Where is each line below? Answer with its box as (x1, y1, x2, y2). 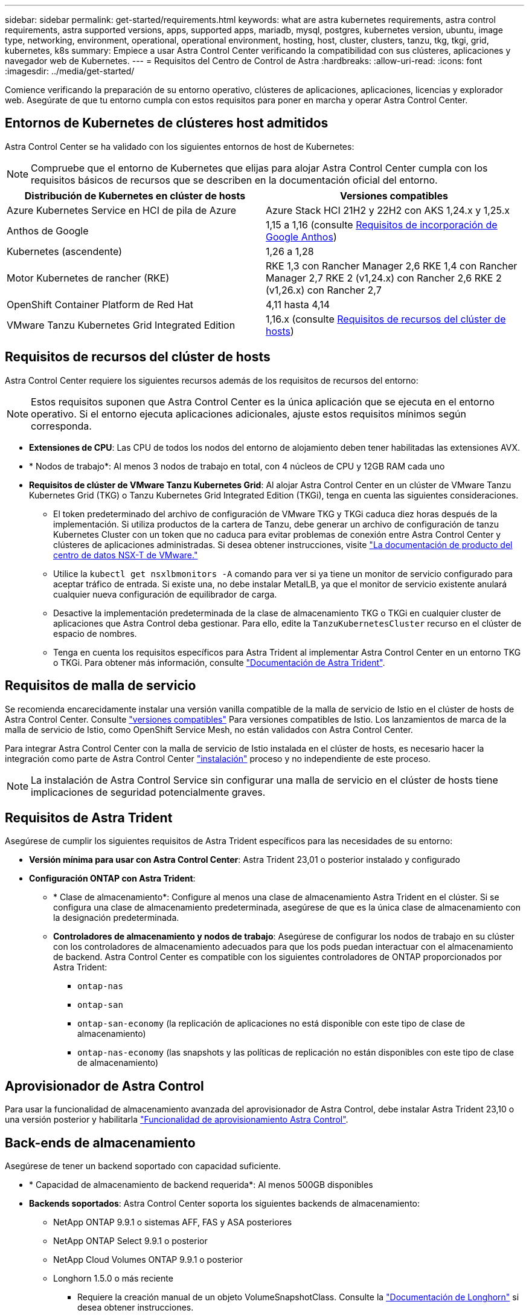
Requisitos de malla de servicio (5, 678, 196, 694)
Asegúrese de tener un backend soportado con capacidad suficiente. (5, 1161, 281, 1172)
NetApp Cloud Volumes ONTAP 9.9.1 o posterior (53, 1254, 243, 1265)
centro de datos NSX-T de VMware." (53, 549, 198, 560)
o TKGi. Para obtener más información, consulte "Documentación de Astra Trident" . (53, 657, 385, 668)
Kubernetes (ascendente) (7, 245, 123, 257)
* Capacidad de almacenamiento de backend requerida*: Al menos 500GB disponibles (29, 1179, 373, 1190)
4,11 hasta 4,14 (266, 298, 330, 311)
